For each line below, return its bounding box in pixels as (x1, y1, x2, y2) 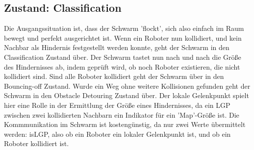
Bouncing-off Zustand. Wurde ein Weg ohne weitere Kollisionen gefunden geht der (4, 80, 251, 91)
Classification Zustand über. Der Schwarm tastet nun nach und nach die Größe (4, 51, 241, 62)
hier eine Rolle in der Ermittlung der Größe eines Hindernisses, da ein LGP (4, 100, 230, 110)
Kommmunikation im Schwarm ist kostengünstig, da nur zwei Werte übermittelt (4, 119, 246, 129)
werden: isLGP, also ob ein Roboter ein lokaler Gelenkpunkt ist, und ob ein (4, 128, 231, 139)
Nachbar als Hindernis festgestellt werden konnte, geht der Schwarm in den (4, 42, 229, 52)
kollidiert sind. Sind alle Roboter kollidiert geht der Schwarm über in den (4, 71, 224, 81)
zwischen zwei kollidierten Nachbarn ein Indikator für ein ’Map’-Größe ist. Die (4, 109, 239, 120)
